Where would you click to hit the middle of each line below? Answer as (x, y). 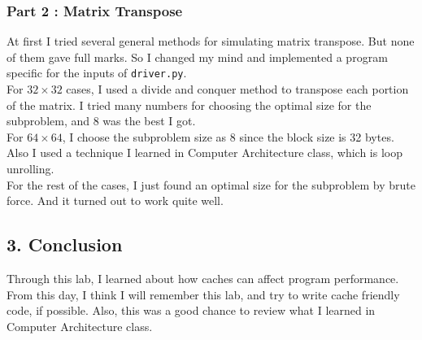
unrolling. (30, 169)
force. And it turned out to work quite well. (115, 201)
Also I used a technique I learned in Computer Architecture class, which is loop (205, 153)
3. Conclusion (65, 244)
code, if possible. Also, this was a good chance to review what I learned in (191, 310)
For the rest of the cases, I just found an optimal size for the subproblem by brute (211, 184)
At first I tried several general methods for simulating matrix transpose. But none (211, 41)
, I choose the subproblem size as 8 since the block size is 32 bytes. (228, 136)
